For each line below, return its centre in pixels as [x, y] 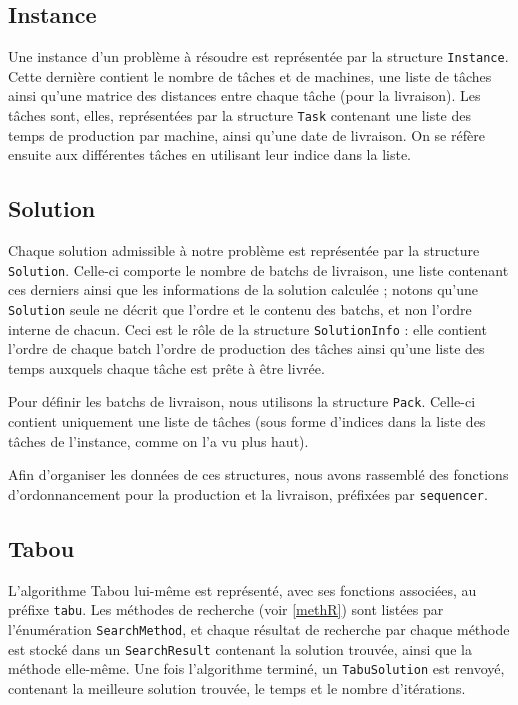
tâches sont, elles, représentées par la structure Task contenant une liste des [239, 115]
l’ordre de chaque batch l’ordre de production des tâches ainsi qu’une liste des [246, 348]
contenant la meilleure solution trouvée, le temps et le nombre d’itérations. [237, 687]
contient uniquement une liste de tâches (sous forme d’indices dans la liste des [247, 421]
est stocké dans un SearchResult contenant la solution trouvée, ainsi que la [240, 648]
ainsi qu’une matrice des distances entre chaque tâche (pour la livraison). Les [244, 95]
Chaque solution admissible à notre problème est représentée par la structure [244, 250]
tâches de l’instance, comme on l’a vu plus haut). [158, 440]
